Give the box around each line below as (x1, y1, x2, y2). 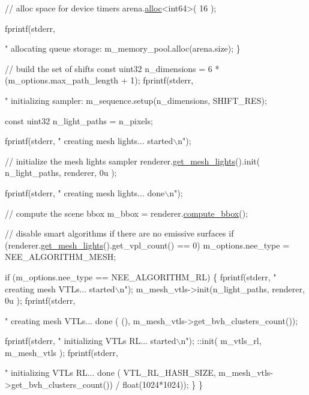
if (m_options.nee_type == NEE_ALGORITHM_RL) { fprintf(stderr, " (5, 270, 277, 283)
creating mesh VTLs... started (5, 282, 115, 295)
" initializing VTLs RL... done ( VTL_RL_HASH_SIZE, (5, 366, 216, 379)
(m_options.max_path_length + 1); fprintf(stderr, (5, 74, 194, 86)
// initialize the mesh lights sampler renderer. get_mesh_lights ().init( (5, 154, 260, 167)
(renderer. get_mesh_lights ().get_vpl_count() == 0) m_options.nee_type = (5, 238, 290, 251)
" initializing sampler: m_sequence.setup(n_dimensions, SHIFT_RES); (5, 94, 267, 106)
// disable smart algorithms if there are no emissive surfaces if (5, 227, 234, 240)
